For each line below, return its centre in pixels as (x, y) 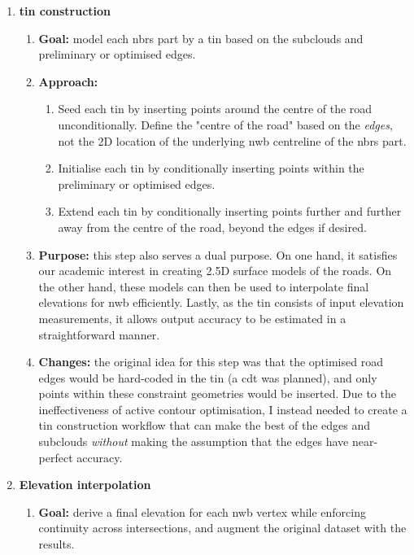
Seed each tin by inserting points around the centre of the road (215, 109)
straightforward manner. (99, 334)
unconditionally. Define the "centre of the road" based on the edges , (225, 124)
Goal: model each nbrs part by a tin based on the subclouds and (201, 38)
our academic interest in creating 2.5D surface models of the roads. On (215, 271)
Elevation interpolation (85, 485)
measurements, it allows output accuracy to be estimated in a (192, 318)
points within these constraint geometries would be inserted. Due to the (217, 393)
